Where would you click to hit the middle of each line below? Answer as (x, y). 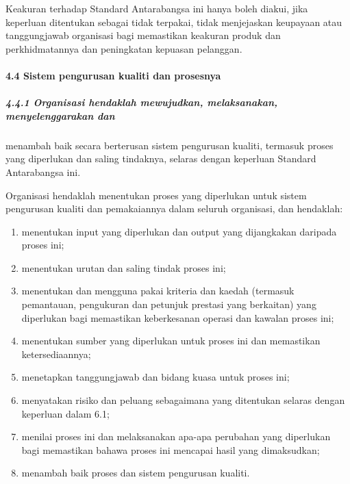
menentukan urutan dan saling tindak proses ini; (124, 267)
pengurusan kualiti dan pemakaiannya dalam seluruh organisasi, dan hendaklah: (174, 208)
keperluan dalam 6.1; (65, 413)
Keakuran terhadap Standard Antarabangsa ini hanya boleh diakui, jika (157, 8)
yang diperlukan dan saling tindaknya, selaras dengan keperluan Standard (161, 158)
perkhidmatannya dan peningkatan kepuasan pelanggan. (124, 48)
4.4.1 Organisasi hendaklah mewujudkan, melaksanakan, (142, 102)
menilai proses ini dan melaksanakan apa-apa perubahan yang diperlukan (176, 436)
